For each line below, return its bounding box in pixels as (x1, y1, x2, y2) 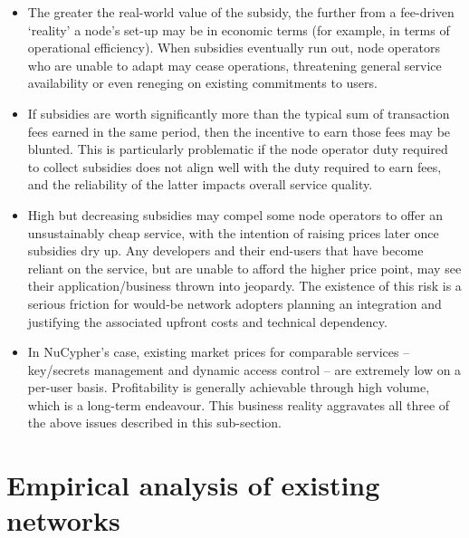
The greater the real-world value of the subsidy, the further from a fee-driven (27, 3, 455, 21)
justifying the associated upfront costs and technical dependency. (27, 312, 388, 331)
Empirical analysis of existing (6, 466, 380, 504)
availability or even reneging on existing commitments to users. (27, 73, 378, 92)
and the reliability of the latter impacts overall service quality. (27, 175, 373, 194)
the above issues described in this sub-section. (27, 413, 282, 432)
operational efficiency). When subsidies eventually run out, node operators (27, 38, 440, 57)
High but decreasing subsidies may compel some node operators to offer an (27, 205, 444, 224)
